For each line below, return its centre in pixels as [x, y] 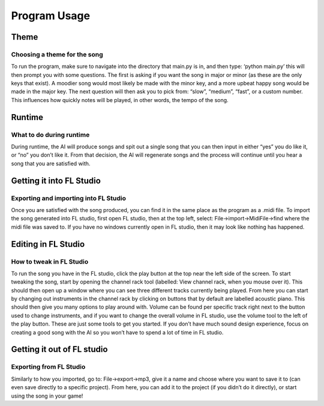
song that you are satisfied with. [51, 163]
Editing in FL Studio [48, 244]
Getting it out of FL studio [59, 349]
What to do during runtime [50, 135]
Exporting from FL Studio [48, 367]
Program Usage [50, 16]
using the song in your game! [47, 396]
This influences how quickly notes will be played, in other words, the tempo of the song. [120, 100]
